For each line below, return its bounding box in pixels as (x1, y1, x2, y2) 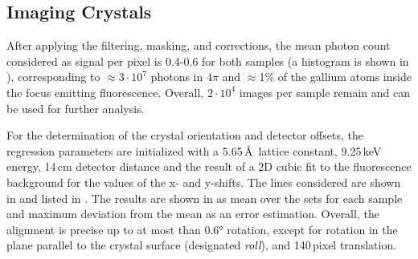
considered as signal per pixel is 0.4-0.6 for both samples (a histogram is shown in (6, 52, 409, 69)
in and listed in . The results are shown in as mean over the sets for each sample (6, 189, 403, 206)
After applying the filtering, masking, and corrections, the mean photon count (6, 37, 391, 54)
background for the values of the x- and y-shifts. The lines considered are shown (6, 173, 401, 190)
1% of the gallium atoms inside (259, 68, 412, 85)
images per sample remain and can (239, 83, 410, 100)
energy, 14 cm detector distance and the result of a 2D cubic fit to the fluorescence (6, 158, 412, 175)
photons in (150, 68, 203, 85)
